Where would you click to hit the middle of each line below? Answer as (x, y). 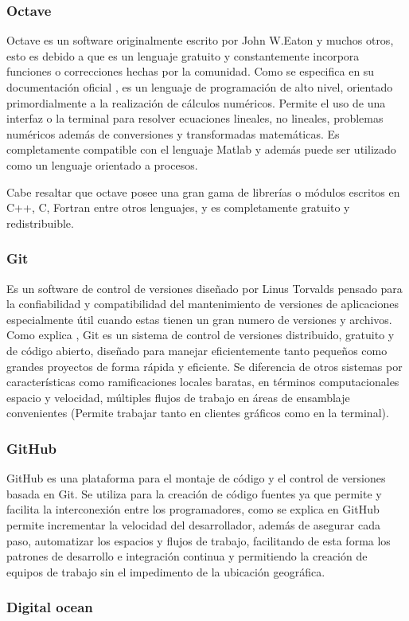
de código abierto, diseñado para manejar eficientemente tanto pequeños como (197, 350)
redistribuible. (40, 223)
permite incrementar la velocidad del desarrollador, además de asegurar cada (193, 524)
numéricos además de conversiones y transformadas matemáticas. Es (173, 133)
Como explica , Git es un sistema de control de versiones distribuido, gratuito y (201, 335)
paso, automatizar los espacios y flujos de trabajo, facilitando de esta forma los (199, 540)
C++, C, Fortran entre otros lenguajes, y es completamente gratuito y (178, 207)
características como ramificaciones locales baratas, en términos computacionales (203, 382)
